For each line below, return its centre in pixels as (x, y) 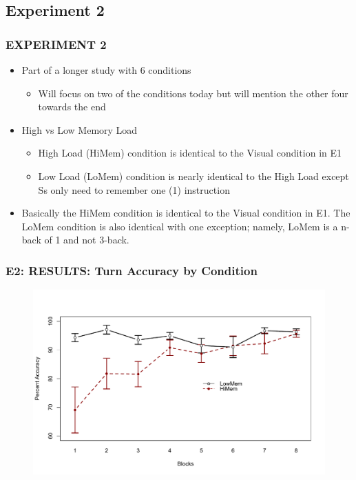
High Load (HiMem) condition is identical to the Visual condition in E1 (190, 153)
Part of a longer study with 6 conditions (106, 70)
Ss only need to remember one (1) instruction (134, 189)
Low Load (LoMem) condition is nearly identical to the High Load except (193, 176)
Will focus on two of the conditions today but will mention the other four (193, 93)
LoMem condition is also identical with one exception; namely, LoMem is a (180, 226)
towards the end (72, 107)
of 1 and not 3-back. (87, 240)
